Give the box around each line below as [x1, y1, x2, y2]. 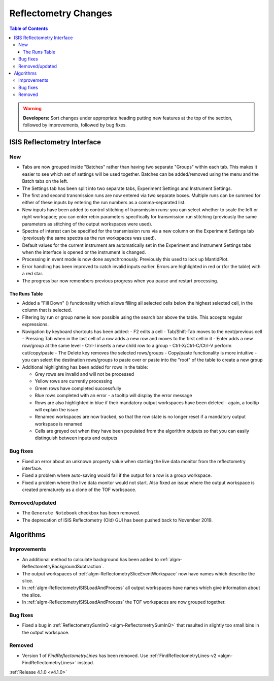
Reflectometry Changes [9, 8, 113, 19]
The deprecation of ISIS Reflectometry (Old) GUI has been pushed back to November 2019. [22, 517, 213, 523]
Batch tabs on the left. [22, 178, 68, 184]
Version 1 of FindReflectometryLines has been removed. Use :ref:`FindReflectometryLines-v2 [22, 653, 217, 659]
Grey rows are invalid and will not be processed [35, 371, 134, 377]
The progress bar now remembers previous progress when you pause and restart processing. [22, 277, 218, 284]
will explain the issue [35, 406, 79, 412]
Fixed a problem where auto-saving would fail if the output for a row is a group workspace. [22, 472, 212, 478]
